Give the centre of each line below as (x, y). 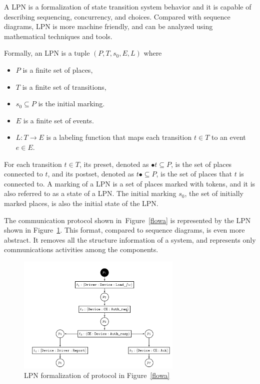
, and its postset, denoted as (91, 174)
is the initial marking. (71, 104)
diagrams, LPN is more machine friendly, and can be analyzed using (108, 26)
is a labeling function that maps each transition (119, 137)
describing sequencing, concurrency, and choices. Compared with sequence (117, 16)
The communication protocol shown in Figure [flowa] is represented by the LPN (127, 220)
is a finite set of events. (58, 120)
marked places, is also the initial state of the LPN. (81, 203)
